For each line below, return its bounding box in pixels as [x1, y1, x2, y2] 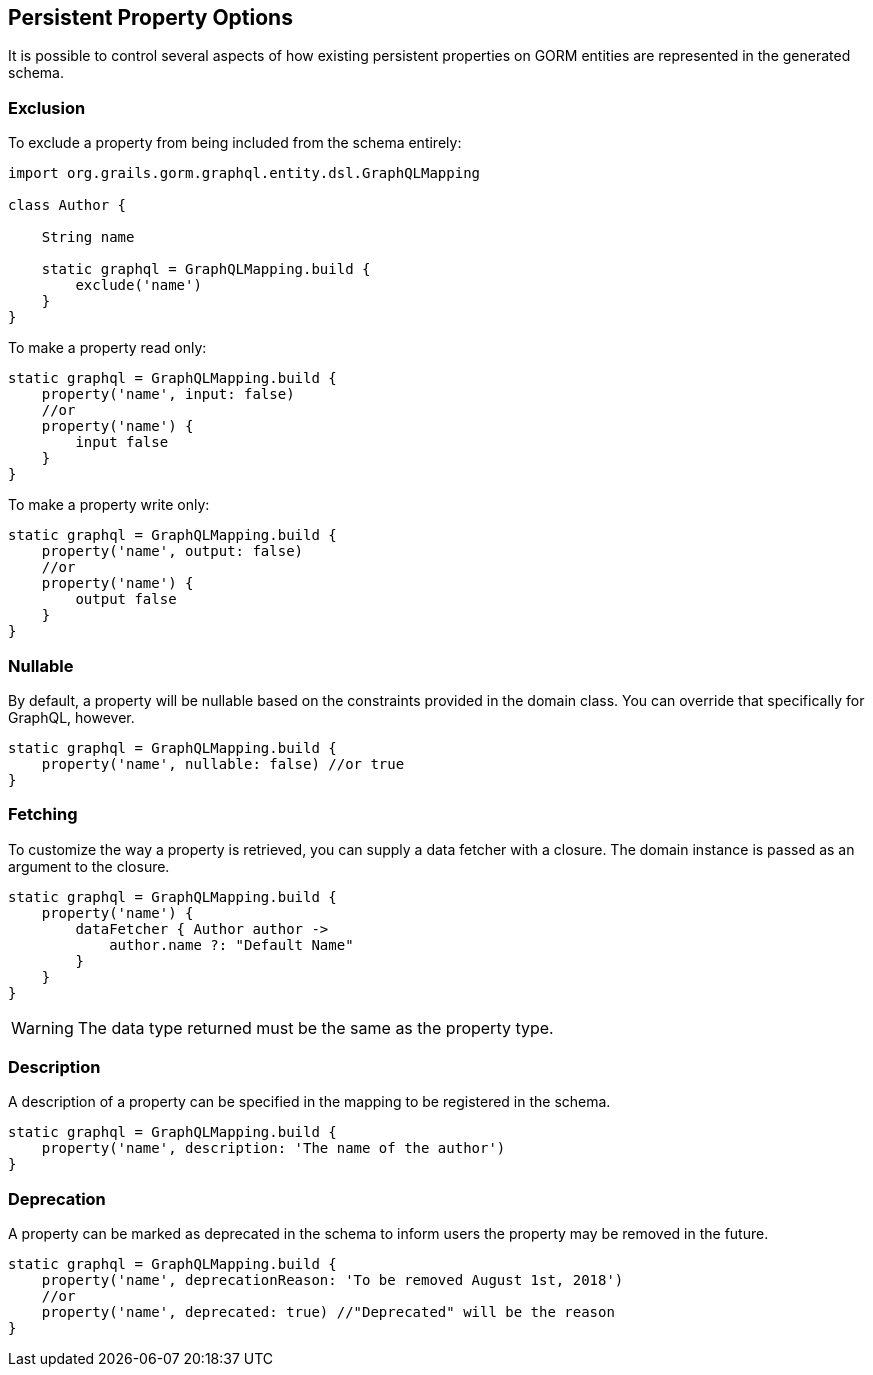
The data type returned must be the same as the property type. [77, 1017, 554, 1038]
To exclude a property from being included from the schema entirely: [8, 134, 462, 152]
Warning [11, 1017, 74, 1038]
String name [41, 229, 135, 246]
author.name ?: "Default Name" [109, 936, 354, 953]
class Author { [8, 197, 127, 214]
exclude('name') [75, 277, 202, 294]
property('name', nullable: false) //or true [41, 755, 405, 772]
